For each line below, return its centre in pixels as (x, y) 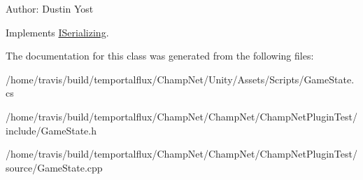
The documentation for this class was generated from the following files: (160, 56)
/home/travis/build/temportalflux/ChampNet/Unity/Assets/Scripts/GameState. (180, 79)
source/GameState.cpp (54, 167)
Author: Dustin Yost (50, 8)
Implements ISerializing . (57, 32)
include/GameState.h (51, 130)
